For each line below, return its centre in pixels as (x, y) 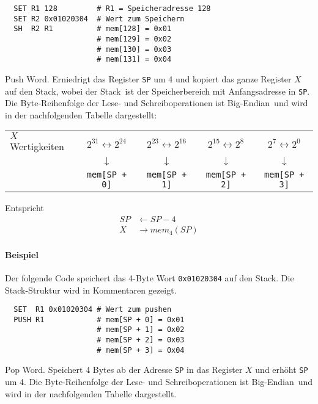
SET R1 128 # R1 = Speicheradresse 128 (112, 9)
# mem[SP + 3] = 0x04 (141, 350)
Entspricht (24, 208)
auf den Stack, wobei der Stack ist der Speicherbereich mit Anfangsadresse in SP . (157, 91)
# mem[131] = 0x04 (134, 60)
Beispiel (22, 254)
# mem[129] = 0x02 (134, 39)
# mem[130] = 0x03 (134, 49)
